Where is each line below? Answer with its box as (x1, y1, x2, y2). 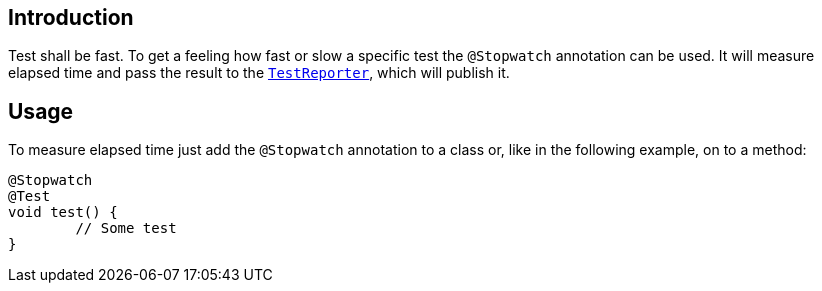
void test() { (8, 204, 118, 221)
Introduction (8, 5, 134, 30)
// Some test (75, 220, 177, 237)
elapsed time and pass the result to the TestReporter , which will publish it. (8, 64, 510, 82)
